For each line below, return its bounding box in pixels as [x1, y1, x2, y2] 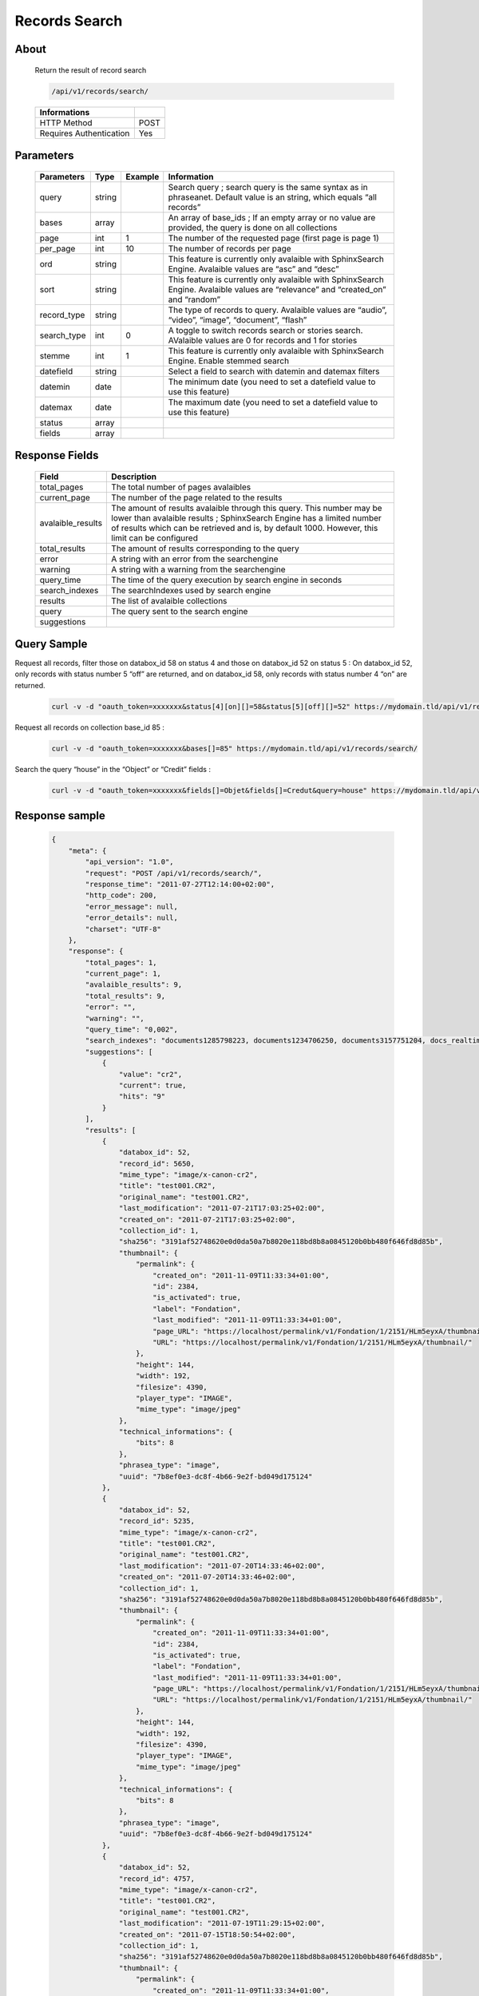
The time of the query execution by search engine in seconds [111, 574, 342, 585]
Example [125, 171, 160, 182]
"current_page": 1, [85, 969, 161, 978]
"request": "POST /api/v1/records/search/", [85, 869, 263, 877]
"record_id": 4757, [118, 1874, 196, 1883]
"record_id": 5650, [118, 1158, 196, 1168]
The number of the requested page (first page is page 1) [168, 232, 379, 244]
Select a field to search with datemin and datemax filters [168, 366, 380, 377]
